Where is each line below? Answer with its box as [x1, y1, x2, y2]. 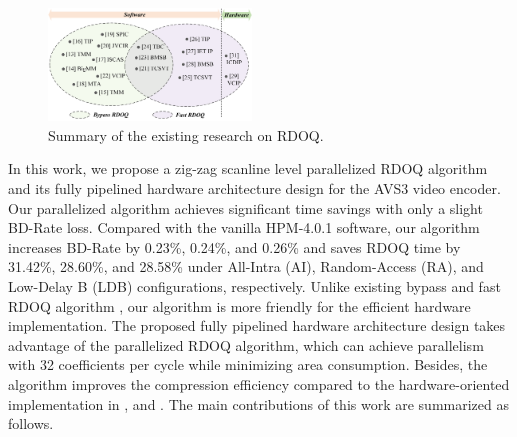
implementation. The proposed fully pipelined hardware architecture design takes [8, 315, 506, 336]
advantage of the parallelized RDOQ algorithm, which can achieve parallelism [8, 334, 484, 355]
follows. [8, 413, 54, 434]
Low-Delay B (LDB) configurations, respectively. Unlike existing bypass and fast [8, 276, 501, 297]
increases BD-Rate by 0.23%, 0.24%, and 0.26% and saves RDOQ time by [8, 236, 461, 257]
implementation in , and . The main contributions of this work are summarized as [8, 393, 509, 414]
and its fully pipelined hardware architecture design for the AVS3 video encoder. [8, 178, 501, 199]
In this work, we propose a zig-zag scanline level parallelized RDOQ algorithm [8, 158, 488, 179]
